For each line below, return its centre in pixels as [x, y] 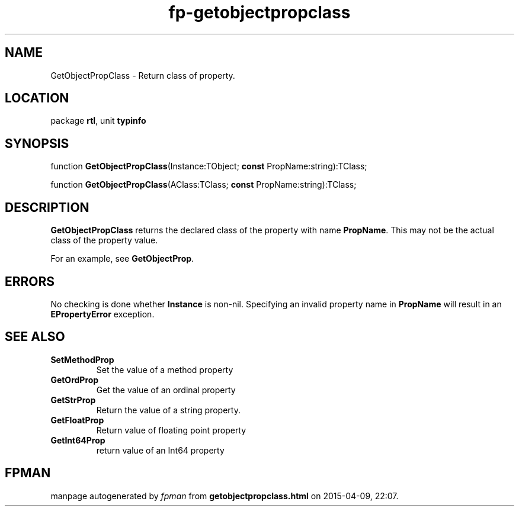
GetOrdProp [75, 380]
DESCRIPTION [47, 207]
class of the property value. [104, 240]
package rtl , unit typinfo [98, 121]
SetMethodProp [82, 359]
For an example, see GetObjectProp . [122, 259]
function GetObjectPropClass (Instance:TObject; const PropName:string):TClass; [209, 166]
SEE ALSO [35, 337]
